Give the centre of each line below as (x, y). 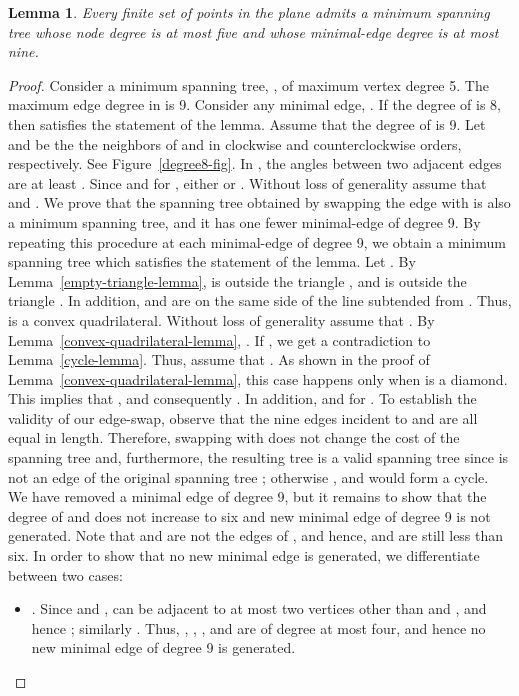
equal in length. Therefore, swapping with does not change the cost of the (234, 437)
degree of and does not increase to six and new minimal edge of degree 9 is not (249, 515)
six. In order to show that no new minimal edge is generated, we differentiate (244, 555)
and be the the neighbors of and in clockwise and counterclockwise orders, (235, 143)
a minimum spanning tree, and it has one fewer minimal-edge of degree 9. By (244, 221)
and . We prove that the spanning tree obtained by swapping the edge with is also (259, 202)
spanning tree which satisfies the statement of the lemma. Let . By (212, 261)
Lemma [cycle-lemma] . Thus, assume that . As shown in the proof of (219, 359)
